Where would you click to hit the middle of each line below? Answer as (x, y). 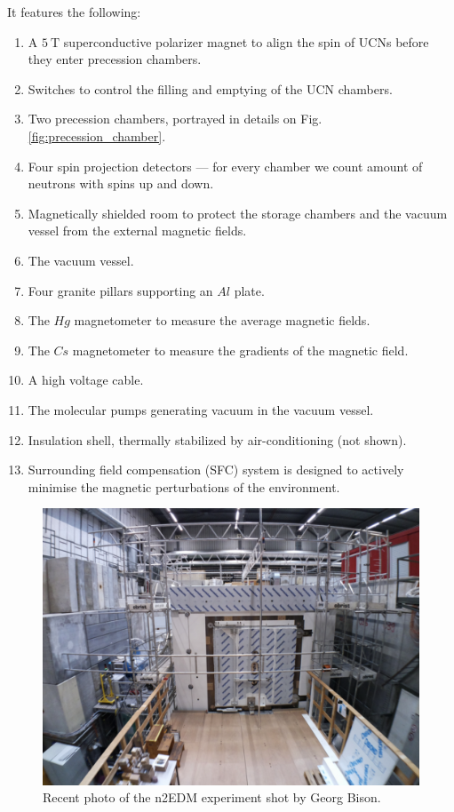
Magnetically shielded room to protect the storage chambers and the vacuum (238, 213)
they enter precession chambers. (115, 59)
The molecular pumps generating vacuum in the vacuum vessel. (201, 409)
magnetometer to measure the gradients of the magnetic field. (240, 350)
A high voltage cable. (86, 380)
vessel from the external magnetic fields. (137, 231)
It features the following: (74, 12)
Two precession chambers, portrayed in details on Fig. (175, 119)
